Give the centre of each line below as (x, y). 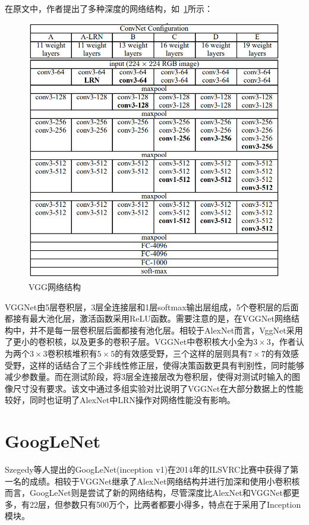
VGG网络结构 (55, 286)
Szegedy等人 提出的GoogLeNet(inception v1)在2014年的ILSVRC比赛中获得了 (148, 469)
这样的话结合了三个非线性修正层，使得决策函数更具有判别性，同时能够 (167, 365)
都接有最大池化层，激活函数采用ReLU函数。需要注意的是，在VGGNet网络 (148, 318)
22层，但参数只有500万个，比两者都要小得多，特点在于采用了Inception (165, 504)
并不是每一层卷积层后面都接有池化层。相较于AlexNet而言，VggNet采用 (166, 330)
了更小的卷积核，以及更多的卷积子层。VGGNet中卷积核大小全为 (129, 342)
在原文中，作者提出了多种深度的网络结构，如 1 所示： (109, 8)
